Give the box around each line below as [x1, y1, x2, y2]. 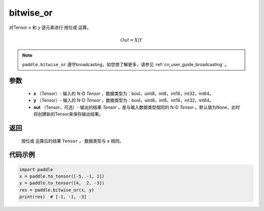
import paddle [19, 166, 53, 172]
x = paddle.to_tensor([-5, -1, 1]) [19, 173, 105, 179]
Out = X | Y [120, 37, 143, 43]
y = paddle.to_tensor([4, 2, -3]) [19, 180, 105, 186]
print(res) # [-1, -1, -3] [19, 194, 87, 200]
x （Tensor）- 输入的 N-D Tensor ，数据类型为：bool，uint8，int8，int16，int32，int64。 [33, 91, 214, 96]
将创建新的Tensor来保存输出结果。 [33, 111, 104, 117]
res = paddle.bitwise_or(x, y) [19, 187, 95, 193]
